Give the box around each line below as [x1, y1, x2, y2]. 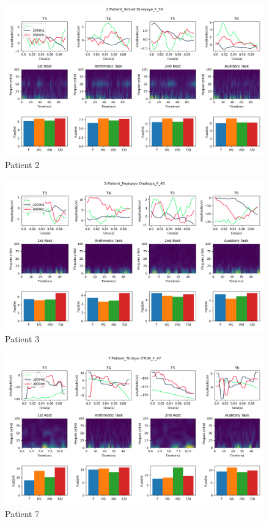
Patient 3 [5, 333, 40, 345]
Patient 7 [5, 507, 40, 520]
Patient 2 [5, 158, 40, 171]
